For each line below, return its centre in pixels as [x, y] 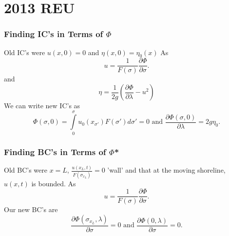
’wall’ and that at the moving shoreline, [166, 170]
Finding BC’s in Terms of [55, 151]
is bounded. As [54, 183]
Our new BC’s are [31, 209]
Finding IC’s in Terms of [54, 34]
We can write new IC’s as [42, 106]
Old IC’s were [25, 52]
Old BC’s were [26, 170]
